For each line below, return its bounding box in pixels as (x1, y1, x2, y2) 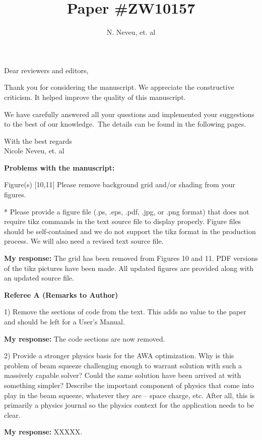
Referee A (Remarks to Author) (4, 289, 118, 300)
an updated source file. (4, 272, 74, 283)
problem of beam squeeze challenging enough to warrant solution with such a (4, 360, 242, 370)
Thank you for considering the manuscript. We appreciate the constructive (4, 82, 234, 92)
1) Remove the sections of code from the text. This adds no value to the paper (4, 306, 246, 317)
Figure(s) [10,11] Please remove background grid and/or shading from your (4, 179, 235, 190)
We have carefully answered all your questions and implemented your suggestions (4, 108, 254, 119)
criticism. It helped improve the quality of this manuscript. (4, 91, 186, 102)
